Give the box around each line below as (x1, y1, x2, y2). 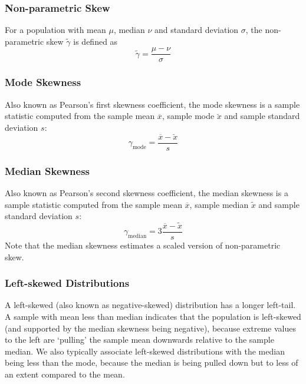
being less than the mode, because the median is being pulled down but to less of (5, 356, 298, 369)
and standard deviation (154, 24, 239, 36)
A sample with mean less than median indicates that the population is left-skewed (5, 310, 301, 323)
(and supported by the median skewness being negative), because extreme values (5, 322, 297, 334)
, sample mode (162, 110, 215, 122)
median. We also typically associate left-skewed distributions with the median (5, 345, 285, 357)
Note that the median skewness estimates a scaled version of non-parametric (5, 239, 281, 251)
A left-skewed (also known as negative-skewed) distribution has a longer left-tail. (5, 299, 296, 311)
